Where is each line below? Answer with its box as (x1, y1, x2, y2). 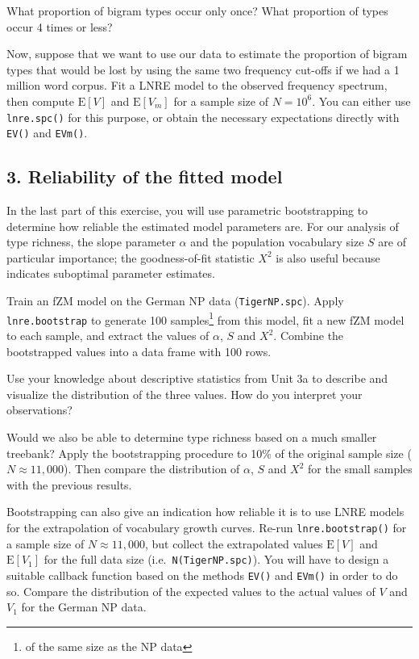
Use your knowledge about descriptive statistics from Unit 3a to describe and (6, 370, 388, 387)
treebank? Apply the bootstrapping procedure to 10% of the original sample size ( (6, 444, 412, 461)
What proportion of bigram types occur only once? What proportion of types (6, 2, 388, 19)
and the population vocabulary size (190, 233, 364, 250)
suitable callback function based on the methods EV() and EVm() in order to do (6, 566, 398, 583)
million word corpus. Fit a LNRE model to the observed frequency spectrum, (6, 77, 388, 94)
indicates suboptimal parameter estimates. (6, 265, 215, 282)
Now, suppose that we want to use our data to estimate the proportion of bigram (6, 45, 408, 62)
